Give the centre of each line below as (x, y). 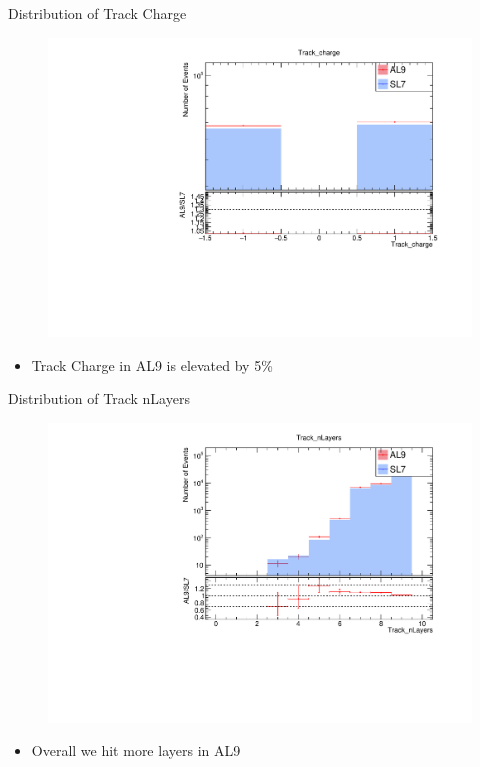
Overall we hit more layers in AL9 (136, 750)
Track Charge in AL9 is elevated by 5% (152, 364)
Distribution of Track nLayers (99, 398)
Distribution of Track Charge (97, 13)
